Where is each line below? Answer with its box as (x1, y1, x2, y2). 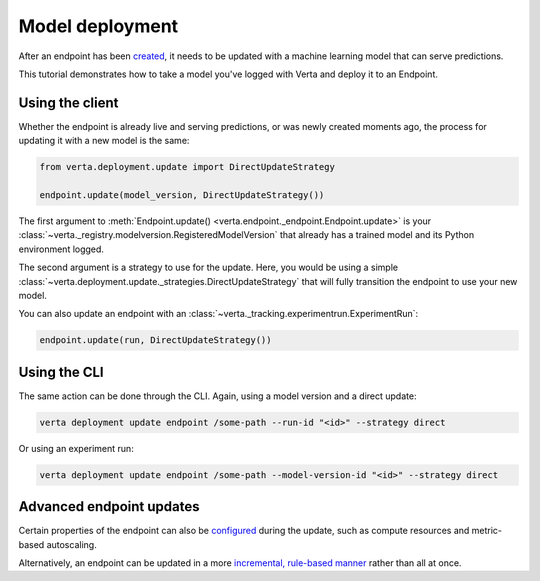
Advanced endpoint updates (18, 498, 200, 515)
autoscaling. (46, 538, 97, 550)
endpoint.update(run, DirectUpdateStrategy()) (39, 335, 272, 346)
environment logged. (18, 243, 105, 255)
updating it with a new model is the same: (18, 135, 190, 147)
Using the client (18, 94, 119, 111)
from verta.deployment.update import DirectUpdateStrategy (39, 161, 335, 173)
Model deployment (18, 15, 179, 37)
